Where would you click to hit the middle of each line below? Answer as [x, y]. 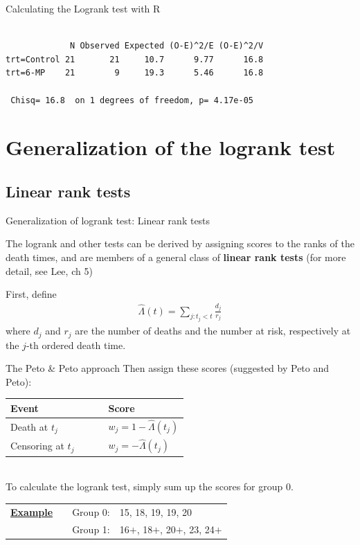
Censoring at [37, 446]
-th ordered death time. [76, 345]
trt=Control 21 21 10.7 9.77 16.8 [135, 59]
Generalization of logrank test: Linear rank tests [108, 220]
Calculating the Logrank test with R [83, 8]
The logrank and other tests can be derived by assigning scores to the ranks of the [180, 243]
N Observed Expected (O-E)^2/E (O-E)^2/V [167, 46]
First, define [31, 294]
